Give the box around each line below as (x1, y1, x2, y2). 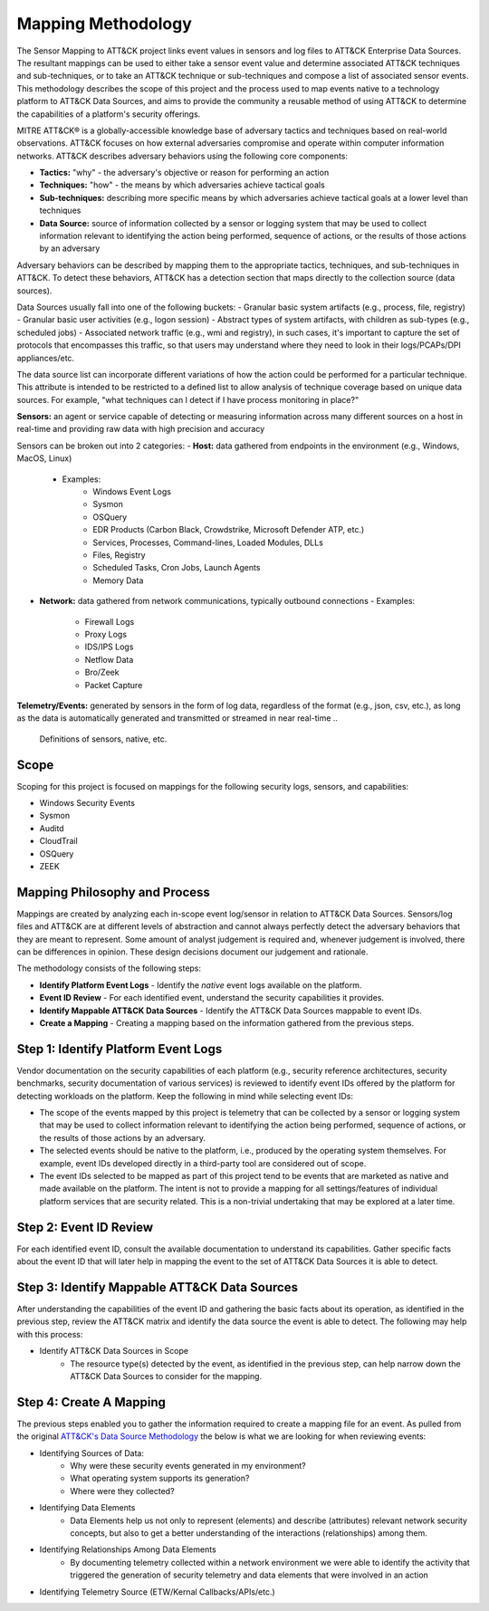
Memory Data (92, 575, 144, 586)
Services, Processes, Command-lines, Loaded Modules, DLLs (92, 537, 323, 548)
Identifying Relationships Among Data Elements (39, 1544, 216, 1555)
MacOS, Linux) (16, 453, 72, 464)
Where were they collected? (70, 1485, 176, 1496)
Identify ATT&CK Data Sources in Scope (39, 1346, 189, 1357)
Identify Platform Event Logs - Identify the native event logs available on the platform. (39, 979, 362, 991)
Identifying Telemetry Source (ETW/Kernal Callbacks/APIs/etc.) (39, 1586, 275, 1597)
